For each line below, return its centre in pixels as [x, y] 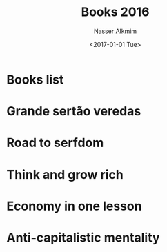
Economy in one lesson [74, 206]
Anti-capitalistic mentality [83, 237]
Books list [35, 79]
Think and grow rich [65, 174]
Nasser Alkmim [115, 31]
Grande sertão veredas [74, 112]
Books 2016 [115, 12]
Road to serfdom [55, 143]
